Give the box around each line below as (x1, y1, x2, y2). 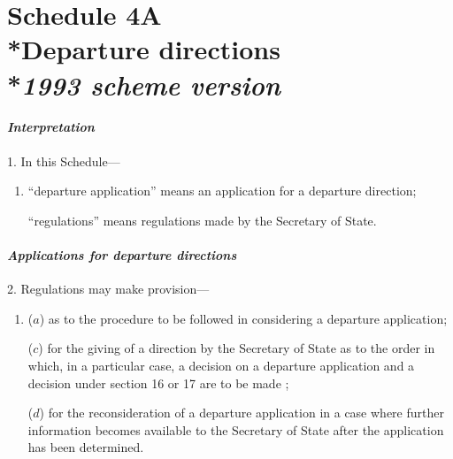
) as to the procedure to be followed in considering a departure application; (39, 309, 448, 327)
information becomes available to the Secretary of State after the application (27, 420, 444, 439)
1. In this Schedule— (7, 151, 120, 170)
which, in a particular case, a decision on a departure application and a (27, 356, 415, 374)
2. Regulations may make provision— (7, 279, 210, 298)
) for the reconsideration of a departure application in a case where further (39, 403, 444, 422)
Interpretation (7, 118, 95, 136)
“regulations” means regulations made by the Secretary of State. (27, 210, 377, 229)
